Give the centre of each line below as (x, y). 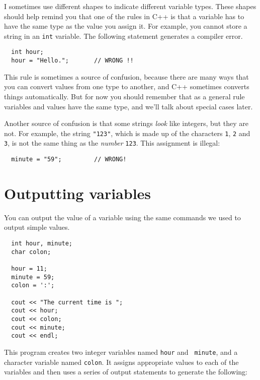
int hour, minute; (42, 243)
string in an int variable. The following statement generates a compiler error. (123, 36)
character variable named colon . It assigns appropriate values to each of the (121, 362)
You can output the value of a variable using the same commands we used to (122, 217)
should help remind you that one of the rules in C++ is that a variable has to (124, 16)
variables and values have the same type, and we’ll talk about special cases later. (128, 106)
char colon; (31, 252)
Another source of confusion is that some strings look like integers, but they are (126, 123)
